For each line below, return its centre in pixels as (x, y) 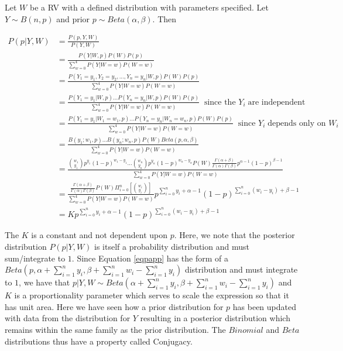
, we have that (44, 282)
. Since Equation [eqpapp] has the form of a (150, 258)
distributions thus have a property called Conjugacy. (99, 341)
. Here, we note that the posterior (234, 235)
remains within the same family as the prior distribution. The (115, 330)
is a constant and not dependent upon (100, 235)
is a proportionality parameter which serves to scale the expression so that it (152, 295)
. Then (164, 18)
